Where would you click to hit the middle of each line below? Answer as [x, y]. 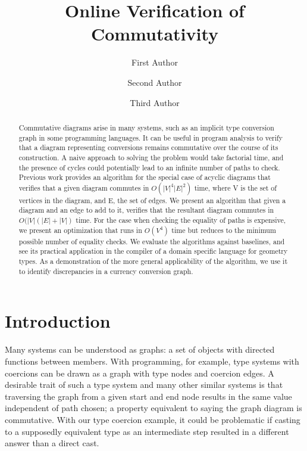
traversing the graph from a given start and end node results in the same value [148, 396]
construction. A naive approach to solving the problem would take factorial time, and [151, 157]
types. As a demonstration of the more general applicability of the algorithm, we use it [153, 261]
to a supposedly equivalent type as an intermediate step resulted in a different [147, 431]
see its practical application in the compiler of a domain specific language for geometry [153, 251]
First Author [155, 62]
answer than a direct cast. [52, 443]
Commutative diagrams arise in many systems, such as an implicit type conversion [146, 127]
